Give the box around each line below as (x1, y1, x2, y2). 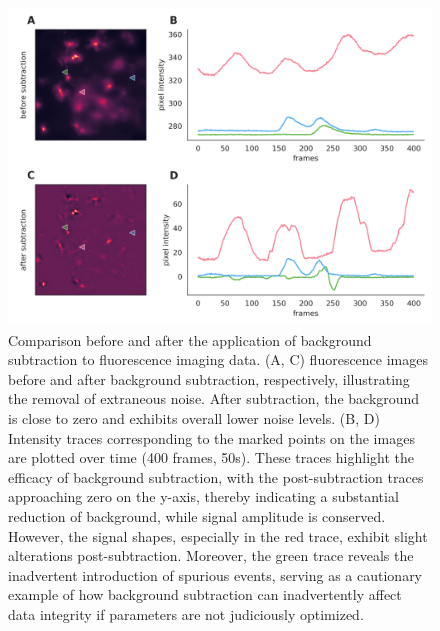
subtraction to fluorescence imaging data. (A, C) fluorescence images (8, 349, 428, 370)
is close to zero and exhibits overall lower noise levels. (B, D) (8, 407, 380, 428)
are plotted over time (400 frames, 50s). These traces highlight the (8, 447, 415, 468)
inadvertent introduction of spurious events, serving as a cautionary (8, 564, 423, 585)
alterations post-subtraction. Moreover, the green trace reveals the (8, 545, 414, 566)
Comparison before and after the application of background (8, 329, 372, 350)
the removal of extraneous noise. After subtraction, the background (8, 388, 420, 409)
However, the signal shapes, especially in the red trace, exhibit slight (8, 525, 428, 546)
